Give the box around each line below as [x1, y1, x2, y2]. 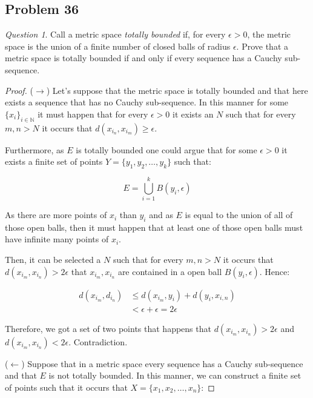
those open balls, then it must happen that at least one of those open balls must [5, 221, 303, 233]
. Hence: [259, 265, 290, 277]
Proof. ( [5, 84, 33, 96]
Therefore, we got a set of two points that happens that [5, 322, 211, 334]
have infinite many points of [5, 233, 109, 245]
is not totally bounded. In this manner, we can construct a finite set [48, 369, 301, 382]
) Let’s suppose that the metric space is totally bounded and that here [46, 84, 308, 96]
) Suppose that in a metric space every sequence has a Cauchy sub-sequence [21, 357, 303, 370]
